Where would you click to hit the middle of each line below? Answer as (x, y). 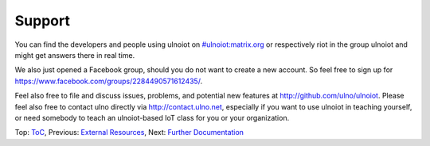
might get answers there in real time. (75, 55)
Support (43, 21)
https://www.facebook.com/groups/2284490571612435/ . (109, 81)
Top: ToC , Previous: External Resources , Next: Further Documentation (129, 133)
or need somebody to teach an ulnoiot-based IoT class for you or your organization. (152, 117)
